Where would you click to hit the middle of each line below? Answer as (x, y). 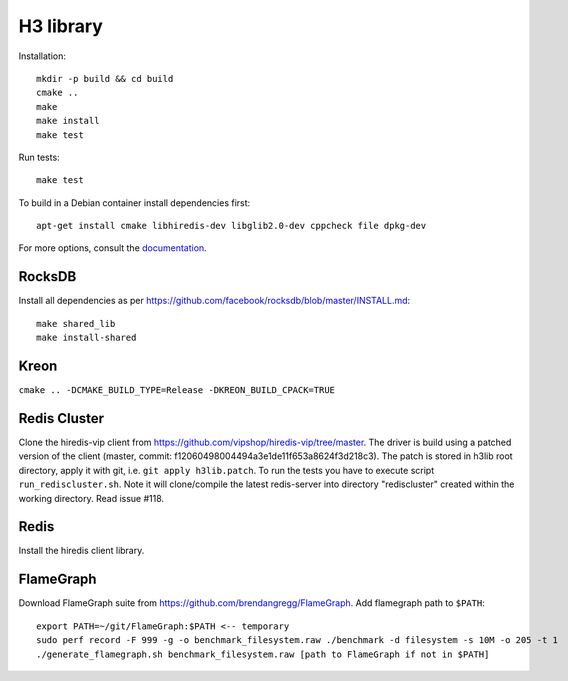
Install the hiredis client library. (81, 551)
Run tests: (39, 157)
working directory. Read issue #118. (91, 498)
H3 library (61, 26)
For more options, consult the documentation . (112, 248)
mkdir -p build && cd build (105, 78)
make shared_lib (76, 323)
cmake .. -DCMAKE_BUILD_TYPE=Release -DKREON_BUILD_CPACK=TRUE (176, 390)
